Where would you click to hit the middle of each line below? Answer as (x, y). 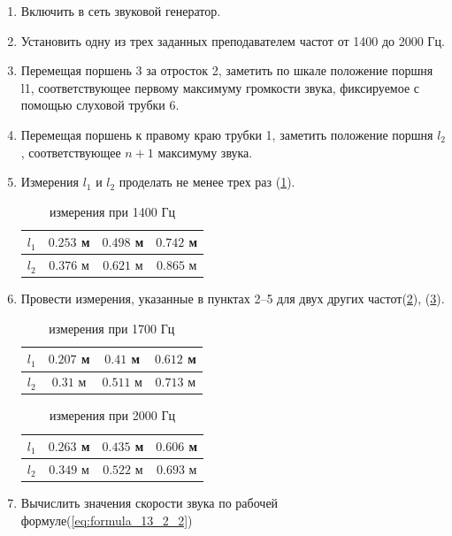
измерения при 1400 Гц (112, 211)
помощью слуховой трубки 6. (100, 105)
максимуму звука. (205, 152)
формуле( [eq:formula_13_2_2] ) (107, 520)
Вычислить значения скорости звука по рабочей (149, 502)
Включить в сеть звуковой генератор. (121, 11)
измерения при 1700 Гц (112, 328)
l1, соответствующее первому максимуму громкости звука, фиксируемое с (220, 87)
